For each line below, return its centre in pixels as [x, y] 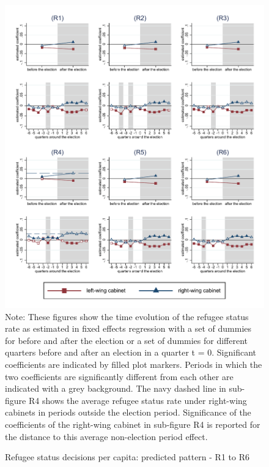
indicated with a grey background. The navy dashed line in [116, 388]
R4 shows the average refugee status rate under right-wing [138, 400]
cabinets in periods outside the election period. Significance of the [128, 412]
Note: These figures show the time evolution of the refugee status [127, 316]
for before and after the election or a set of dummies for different [127, 340]
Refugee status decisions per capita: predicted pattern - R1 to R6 [127, 457]
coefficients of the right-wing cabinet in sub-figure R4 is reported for [133, 424]
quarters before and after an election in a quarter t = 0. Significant [131, 352]
